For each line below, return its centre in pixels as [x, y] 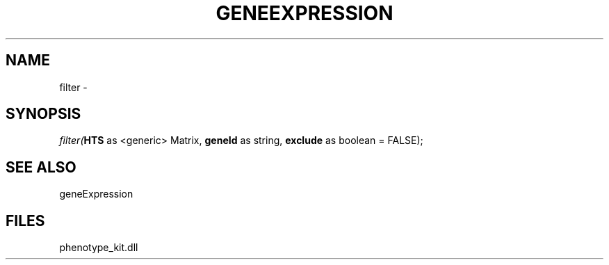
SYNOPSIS [43, 114]
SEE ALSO [41, 167]
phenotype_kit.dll [99, 248]
